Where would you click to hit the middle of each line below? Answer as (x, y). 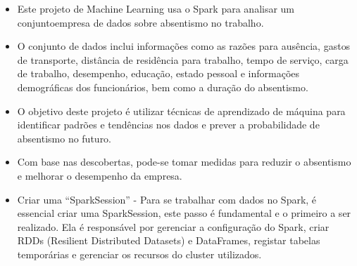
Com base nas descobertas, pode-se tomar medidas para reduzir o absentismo (184, 162)
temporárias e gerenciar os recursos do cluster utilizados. (139, 254)
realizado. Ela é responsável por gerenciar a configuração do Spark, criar (173, 226)
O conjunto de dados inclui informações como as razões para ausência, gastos (184, 46)
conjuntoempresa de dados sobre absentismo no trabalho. (140, 22)
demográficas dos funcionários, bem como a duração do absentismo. (163, 87)
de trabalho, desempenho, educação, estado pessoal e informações (158, 73)
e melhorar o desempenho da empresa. (100, 175)
